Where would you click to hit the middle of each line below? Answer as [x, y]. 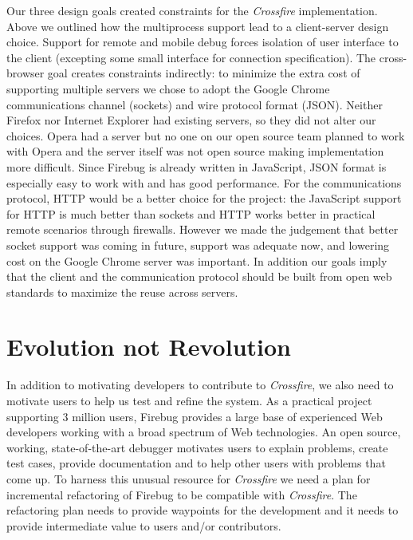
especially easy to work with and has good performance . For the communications [204, 182]
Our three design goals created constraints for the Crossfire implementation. [192, 10]
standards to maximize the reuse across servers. [122, 292]
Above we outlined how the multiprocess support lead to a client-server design [198, 26]
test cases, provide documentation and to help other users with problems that [196, 463]
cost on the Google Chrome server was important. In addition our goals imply [197, 260]
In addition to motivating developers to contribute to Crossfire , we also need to [200, 385]
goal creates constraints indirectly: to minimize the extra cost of [204, 73]
